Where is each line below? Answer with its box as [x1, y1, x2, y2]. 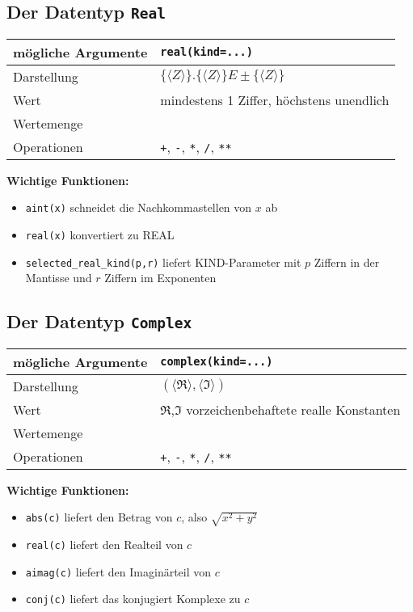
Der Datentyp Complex [6, 309, 192, 334]
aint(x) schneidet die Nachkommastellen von [25, 199, 252, 216]
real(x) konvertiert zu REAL [25, 226, 175, 243]
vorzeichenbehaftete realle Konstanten [186, 399, 401, 419]
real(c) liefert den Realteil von [25, 536, 183, 553]
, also [181, 509, 208, 525]
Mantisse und [25, 269, 92, 286]
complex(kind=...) [160, 355, 273, 369]
